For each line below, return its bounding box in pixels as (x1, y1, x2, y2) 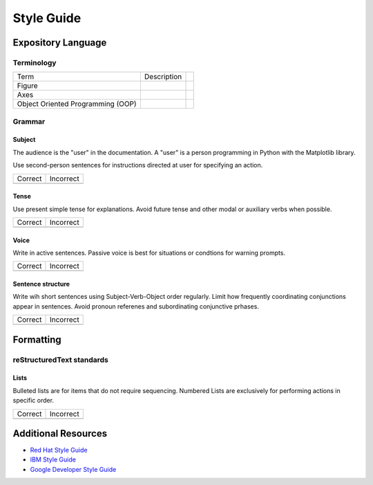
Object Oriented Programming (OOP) (17, 99, 137, 109)
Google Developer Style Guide (30, 465, 117, 473)
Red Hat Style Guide (30, 446, 88, 455)
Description (144, 72, 182, 82)
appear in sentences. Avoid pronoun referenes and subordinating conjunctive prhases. (12, 302, 259, 311)
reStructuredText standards (12, 355, 108, 365)
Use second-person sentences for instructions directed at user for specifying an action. (12, 161, 263, 170)
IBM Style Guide (30, 455, 76, 464)
